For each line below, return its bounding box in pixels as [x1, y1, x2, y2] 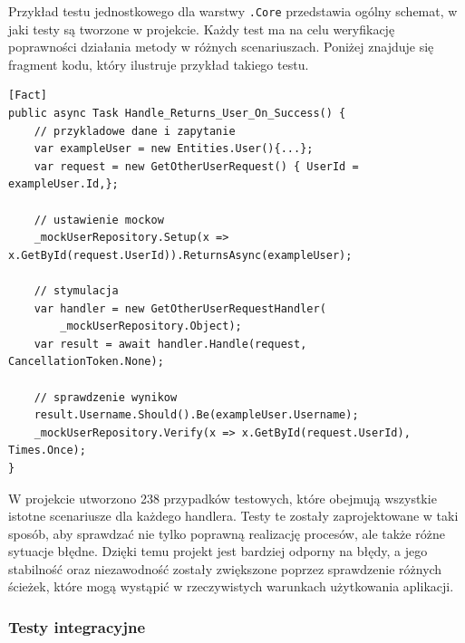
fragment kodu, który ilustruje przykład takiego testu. [8, 54, 309, 73]
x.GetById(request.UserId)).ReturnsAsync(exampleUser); [8, 248, 353, 262]
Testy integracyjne [8, 615, 146, 638]
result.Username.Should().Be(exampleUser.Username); [34, 408, 359, 422]
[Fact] [8, 89, 47, 102]
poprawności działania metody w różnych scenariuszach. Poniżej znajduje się [8, 37, 434, 56]
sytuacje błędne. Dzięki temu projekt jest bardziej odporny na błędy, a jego [8, 542, 428, 561]
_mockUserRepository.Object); [60, 320, 242, 333]
